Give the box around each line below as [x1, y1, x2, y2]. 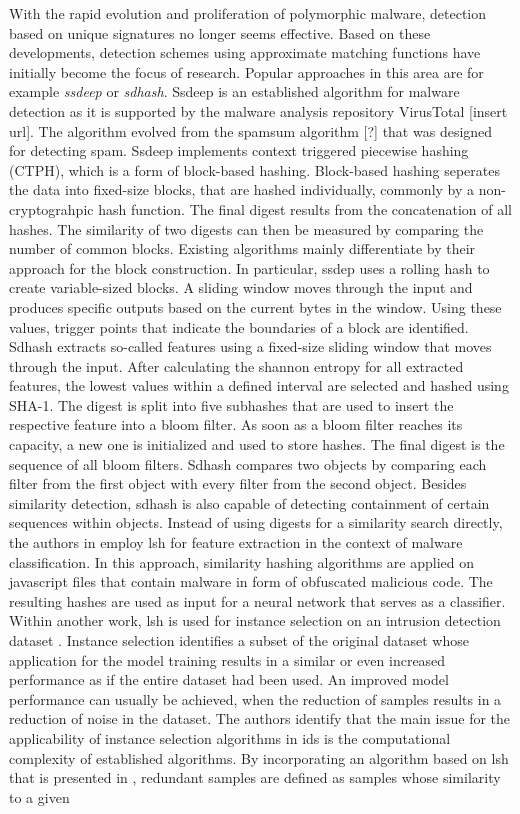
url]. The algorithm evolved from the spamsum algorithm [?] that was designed [9, 120, 493, 141]
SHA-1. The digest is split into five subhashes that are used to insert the [9, 394, 454, 415]
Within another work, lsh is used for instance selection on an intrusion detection [9, 610, 501, 631]
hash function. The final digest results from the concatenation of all [98, 198, 512, 219]
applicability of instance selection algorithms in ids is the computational [9, 727, 451, 748]
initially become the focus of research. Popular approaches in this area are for [9, 61, 484, 82]
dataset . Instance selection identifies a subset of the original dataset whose [9, 630, 469, 650]
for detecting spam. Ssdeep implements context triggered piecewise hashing [9, 140, 469, 161]
